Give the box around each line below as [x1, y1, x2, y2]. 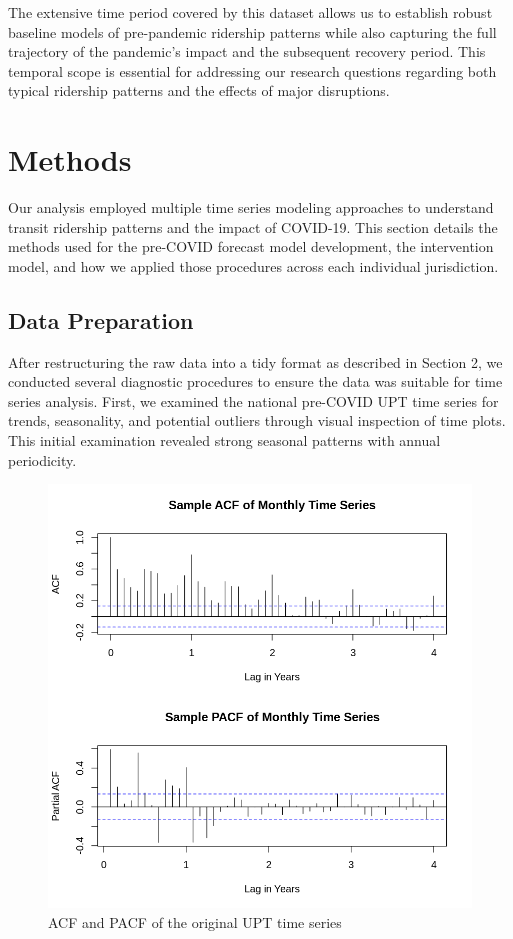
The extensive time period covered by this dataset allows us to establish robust [8, 2, 493, 22]
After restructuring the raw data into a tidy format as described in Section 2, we [8, 351, 503, 372]
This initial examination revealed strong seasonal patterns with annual [8, 430, 441, 451]
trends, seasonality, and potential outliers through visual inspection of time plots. [8, 410, 506, 431]
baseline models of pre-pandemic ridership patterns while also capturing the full [8, 21, 497, 42]
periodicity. [8, 449, 77, 470]
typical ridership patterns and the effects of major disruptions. [8, 80, 390, 101]
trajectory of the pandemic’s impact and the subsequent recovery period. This [8, 41, 486, 62]
